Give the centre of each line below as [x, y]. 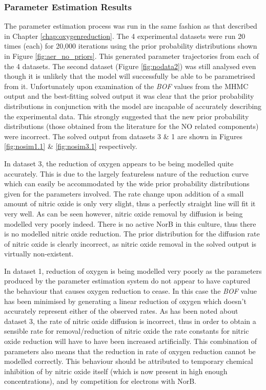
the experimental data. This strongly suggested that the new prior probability [127, 116]
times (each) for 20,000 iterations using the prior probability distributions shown [131, 46]
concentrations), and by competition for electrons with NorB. [100, 381]
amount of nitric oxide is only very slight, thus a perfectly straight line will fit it [130, 203]
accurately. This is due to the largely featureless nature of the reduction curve [126, 173]
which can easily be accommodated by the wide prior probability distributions [127, 183]
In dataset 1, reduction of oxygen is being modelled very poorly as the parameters [133, 270]
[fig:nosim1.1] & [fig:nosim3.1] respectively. [71, 146]
